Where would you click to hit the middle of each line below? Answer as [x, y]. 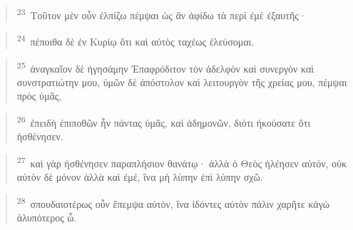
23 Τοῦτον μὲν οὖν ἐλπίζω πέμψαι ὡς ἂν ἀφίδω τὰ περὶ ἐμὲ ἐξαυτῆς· [162, 14]
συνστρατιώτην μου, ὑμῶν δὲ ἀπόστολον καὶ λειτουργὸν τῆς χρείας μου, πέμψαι [182, 82]
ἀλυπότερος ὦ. [47, 217]
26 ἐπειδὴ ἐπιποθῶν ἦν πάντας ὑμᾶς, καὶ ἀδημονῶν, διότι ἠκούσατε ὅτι [164, 121]
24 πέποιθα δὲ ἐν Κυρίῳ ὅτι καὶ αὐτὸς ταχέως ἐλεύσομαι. [135, 40]
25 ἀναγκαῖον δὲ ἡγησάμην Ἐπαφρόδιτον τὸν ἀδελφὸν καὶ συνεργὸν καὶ [165, 67]
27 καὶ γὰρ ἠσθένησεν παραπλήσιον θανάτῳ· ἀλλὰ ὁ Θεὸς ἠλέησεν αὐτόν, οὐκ [182, 162]
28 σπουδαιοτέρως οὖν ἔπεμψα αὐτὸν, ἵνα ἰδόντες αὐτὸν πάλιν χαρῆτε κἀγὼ [173, 202]
